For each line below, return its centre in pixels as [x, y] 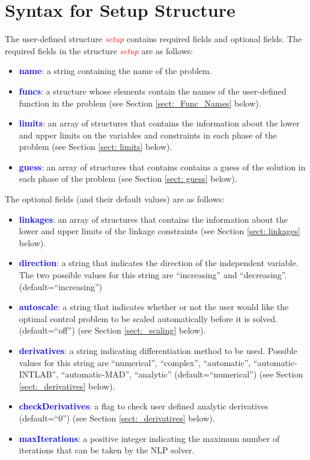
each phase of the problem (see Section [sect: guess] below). [128, 179]
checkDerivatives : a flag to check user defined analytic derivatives [144, 406]
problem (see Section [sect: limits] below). [96, 147]
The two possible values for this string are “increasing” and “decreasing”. [153, 275]
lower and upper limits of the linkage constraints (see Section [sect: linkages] [160, 231]
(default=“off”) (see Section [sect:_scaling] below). [112, 330]
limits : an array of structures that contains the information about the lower [159, 123]
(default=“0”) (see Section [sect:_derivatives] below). [117, 418]
